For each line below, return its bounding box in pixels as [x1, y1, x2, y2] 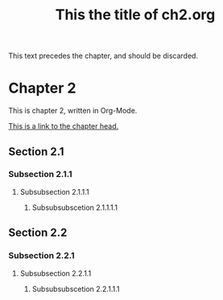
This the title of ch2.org [55, 6, 216, 24]
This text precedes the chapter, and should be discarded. [8, 51, 199, 61]
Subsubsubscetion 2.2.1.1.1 [31, 284, 120, 294]
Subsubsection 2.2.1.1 [19, 268, 92, 278]
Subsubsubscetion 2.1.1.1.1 [31, 203, 118, 212]
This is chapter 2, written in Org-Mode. [8, 106, 138, 116]
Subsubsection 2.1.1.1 [19, 187, 90, 196]
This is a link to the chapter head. [8, 121, 119, 131]
